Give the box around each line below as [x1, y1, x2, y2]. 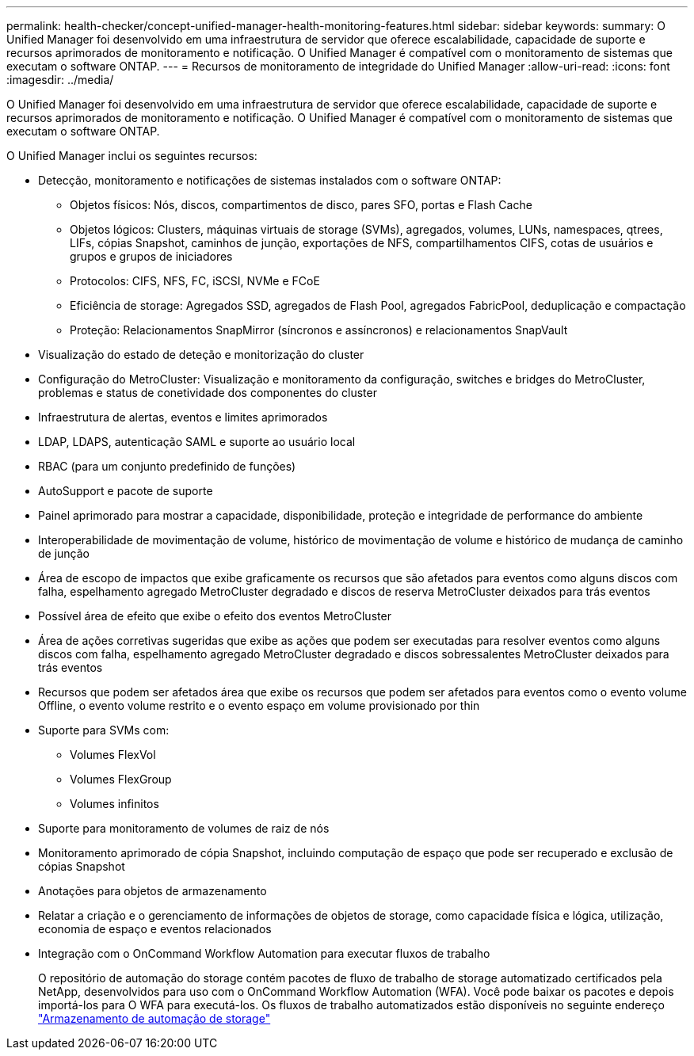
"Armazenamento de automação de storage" [38, 1012, 271, 1025]
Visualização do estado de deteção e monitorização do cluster [38, 348, 364, 361]
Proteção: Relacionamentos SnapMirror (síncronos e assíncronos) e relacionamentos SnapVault [70, 323, 568, 337]
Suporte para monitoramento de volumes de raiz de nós [38, 822, 330, 835]
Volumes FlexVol [70, 748, 156, 761]
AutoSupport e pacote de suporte [38, 484, 213, 498]
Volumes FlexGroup [70, 772, 172, 786]
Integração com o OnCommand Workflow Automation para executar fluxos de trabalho [38, 947, 490, 960]
